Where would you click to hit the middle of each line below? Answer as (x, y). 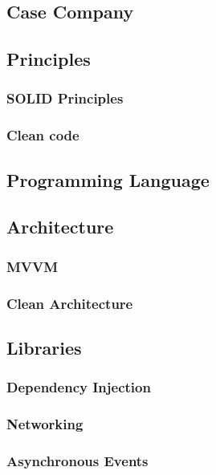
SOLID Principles (65, 98)
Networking (45, 424)
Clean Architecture (70, 303)
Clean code (43, 135)
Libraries (44, 347)
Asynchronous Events (77, 460)
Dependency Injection (79, 387)
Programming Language (108, 179)
